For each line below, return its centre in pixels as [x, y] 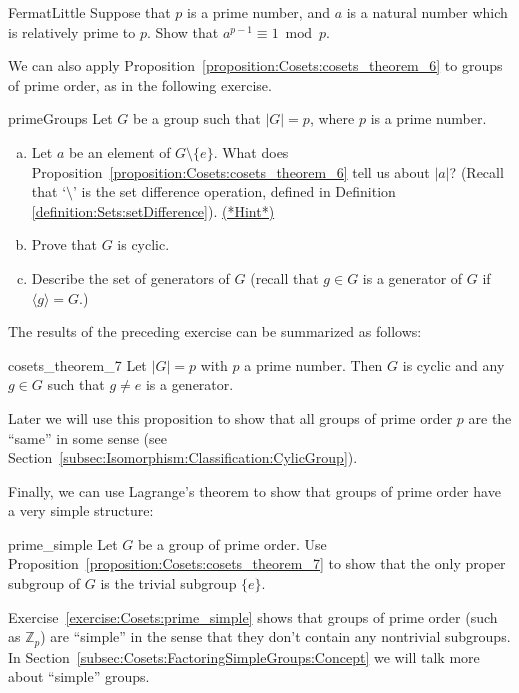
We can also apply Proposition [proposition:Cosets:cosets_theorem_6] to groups [255, 65]
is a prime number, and [258, 12]
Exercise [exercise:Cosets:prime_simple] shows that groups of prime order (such [253, 616]
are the [490, 417]
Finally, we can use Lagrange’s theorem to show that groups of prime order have [254, 490]
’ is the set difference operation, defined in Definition [234, 191]
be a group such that [197, 118]
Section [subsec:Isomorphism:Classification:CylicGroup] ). [183, 457]
